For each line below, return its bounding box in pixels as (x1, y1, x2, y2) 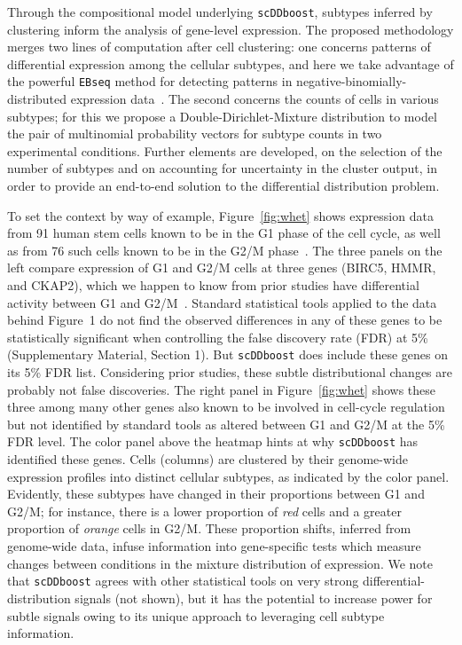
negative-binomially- (296, 72, 407, 90)
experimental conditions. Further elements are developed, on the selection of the (7, 141, 442, 160)
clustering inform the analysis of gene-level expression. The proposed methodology (7, 20, 454, 38)
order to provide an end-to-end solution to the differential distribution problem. (7, 177, 440, 195)
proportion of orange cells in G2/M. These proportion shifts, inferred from (7, 519, 411, 538)
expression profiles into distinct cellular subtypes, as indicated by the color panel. (7, 467, 450, 485)
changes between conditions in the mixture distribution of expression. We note (7, 554, 434, 572)
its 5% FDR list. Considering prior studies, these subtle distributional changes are (7, 363, 452, 381)
